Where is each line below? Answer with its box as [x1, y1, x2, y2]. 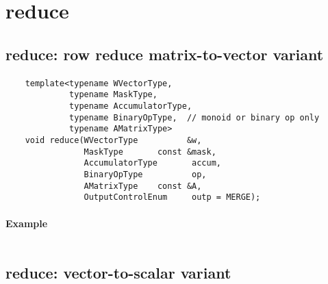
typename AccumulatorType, [69, 101, 192, 112]
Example [5, 216, 48, 230]
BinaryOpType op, [84, 170, 207, 179]
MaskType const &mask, [84, 146, 216, 157]
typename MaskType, [69, 90, 157, 100]
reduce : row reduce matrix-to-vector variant [5, 43, 324, 64]
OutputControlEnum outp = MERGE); [84, 192, 261, 203]
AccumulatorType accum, [84, 158, 221, 168]
